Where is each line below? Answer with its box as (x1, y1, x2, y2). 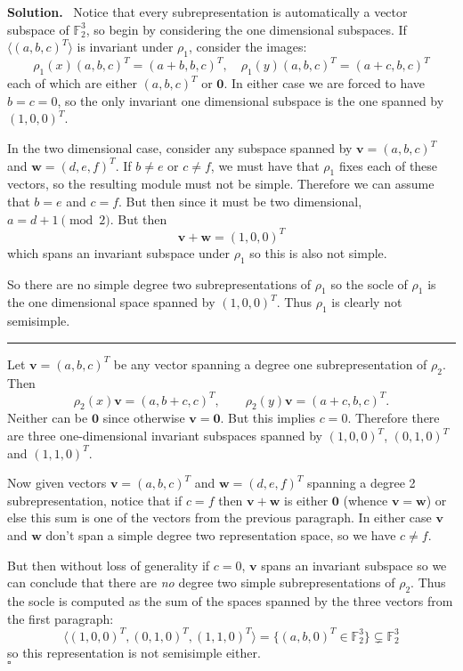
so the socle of (330, 274, 408, 293)
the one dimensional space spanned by (7, 293, 215, 311)
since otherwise (102, 408, 185, 427)
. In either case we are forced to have (223, 74, 426, 93)
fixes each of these (338, 156, 438, 174)
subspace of (7, 20, 69, 38)
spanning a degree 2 (307, 473, 416, 492)
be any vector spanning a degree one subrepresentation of (113, 354, 427, 373)
